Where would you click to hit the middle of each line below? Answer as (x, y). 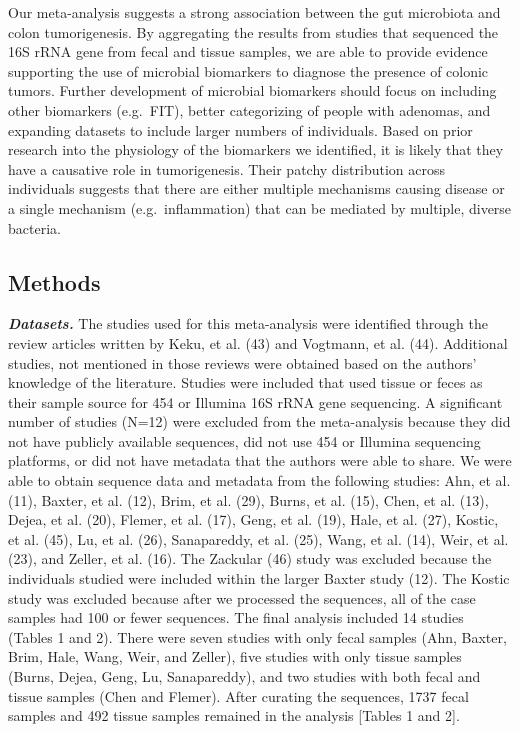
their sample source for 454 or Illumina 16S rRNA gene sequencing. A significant (255, 401)
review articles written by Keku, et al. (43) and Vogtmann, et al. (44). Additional (258, 342)
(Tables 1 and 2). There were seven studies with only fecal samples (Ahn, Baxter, (257, 636)
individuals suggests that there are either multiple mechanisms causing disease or (256, 188)
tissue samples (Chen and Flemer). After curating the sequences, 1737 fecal (238, 695)
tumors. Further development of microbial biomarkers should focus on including (252, 90)
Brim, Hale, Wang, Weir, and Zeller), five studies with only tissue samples (235, 656)
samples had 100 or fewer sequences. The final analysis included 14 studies (236, 617)
